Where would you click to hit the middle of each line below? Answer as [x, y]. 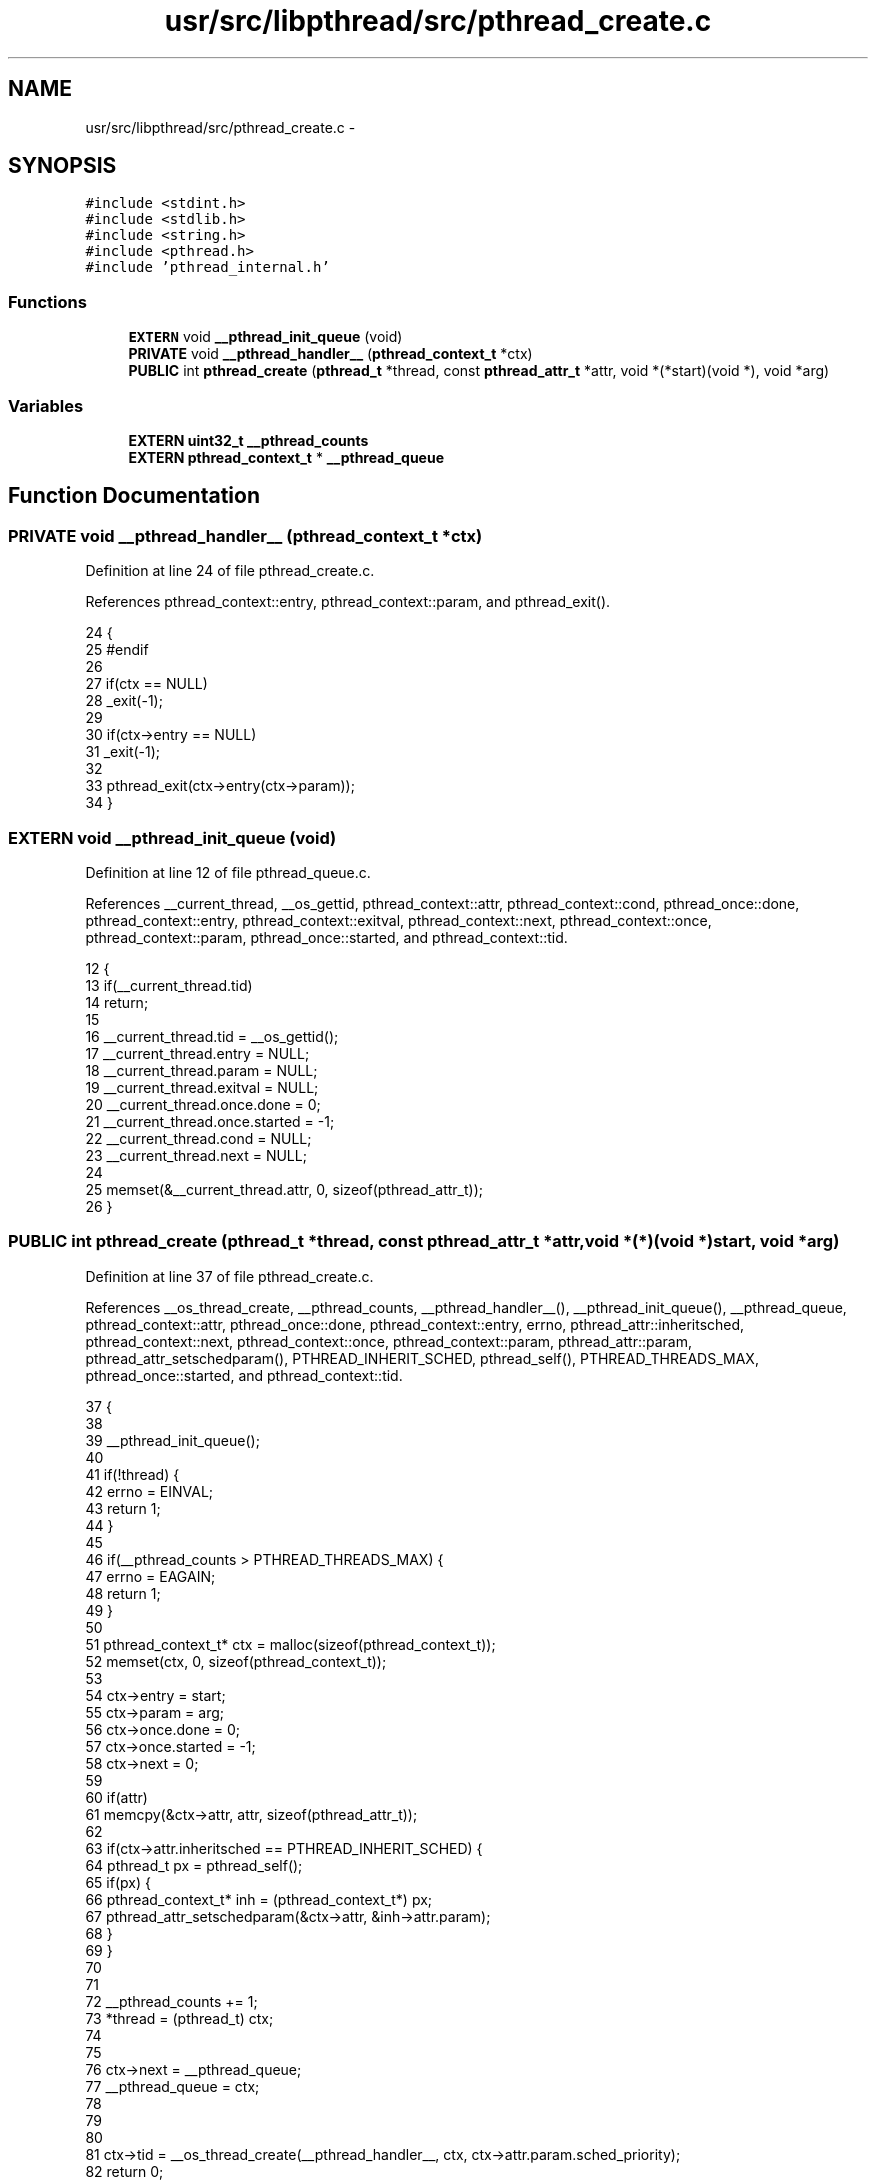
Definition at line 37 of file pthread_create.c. [229, 1276]
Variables [46, 405]
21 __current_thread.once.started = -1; [210, 1121]
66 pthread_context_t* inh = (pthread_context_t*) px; [259, 1899]
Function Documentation [134, 496]
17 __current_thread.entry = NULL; [197, 1053]
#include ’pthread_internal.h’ [207, 267]
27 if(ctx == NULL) [146, 684]
